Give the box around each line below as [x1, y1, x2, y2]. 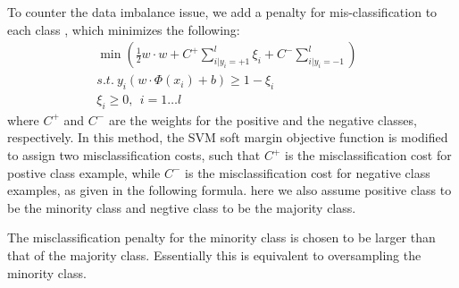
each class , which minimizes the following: [7, 20, 240, 38]
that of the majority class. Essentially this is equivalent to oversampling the [7, 246, 421, 265]
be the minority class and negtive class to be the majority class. [7, 198, 356, 216]
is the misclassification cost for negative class [185, 163, 430, 182]
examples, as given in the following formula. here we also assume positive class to [7, 181, 452, 199]
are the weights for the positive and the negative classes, [108, 110, 417, 129]
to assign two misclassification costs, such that [7, 146, 261, 165]
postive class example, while [7, 163, 161, 182]
